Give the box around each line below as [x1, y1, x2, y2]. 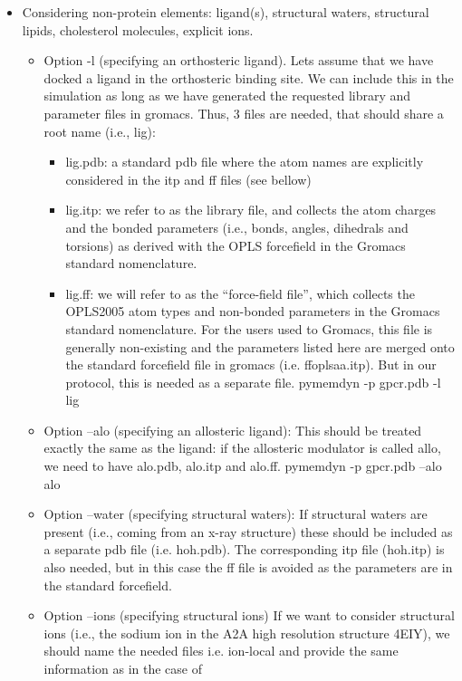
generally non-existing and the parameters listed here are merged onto [65, 337, 455, 356]
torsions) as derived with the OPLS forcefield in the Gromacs [65, 235, 406, 254]
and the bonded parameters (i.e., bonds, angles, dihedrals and [65, 217, 409, 236]
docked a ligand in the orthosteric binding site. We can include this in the [43, 68, 454, 87]
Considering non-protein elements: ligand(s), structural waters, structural [22, 3, 429, 21]
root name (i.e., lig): [43, 121, 156, 140]
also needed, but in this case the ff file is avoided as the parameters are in [43, 558, 453, 577]
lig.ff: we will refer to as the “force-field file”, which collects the [65, 283, 415, 302]
